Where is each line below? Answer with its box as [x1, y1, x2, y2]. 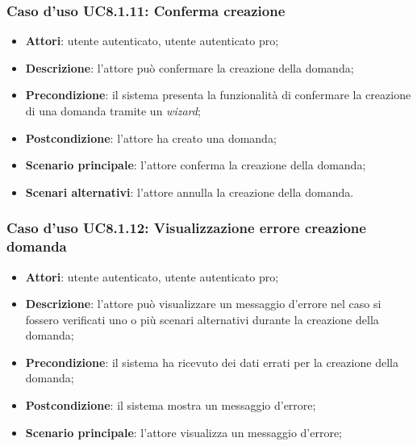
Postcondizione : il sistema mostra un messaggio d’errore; [25, 397, 316, 414]
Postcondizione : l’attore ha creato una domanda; [25, 129, 277, 146]
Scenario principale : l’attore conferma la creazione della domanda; [25, 156, 366, 173]
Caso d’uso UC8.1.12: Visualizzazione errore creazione [6, 218, 366, 238]
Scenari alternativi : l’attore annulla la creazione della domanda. [25, 183, 354, 200]
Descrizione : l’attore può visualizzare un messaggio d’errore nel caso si [25, 295, 382, 312]
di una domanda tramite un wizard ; [25, 102, 201, 119]
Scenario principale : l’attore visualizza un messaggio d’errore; [25, 423, 343, 440]
